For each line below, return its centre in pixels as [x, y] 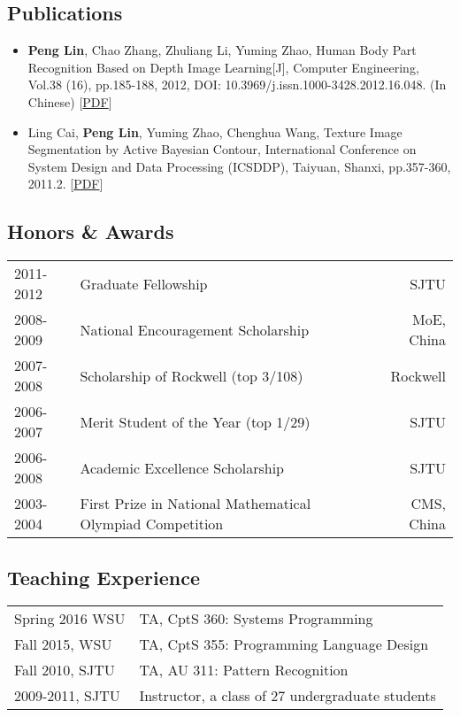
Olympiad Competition [152, 524]
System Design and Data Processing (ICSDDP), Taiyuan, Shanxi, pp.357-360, [239, 166]
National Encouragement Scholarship [195, 329]
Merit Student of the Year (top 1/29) [195, 421]
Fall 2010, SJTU [65, 670]
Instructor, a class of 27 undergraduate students [287, 696]
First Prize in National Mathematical [195, 504]
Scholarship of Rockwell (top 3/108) [192, 375]
